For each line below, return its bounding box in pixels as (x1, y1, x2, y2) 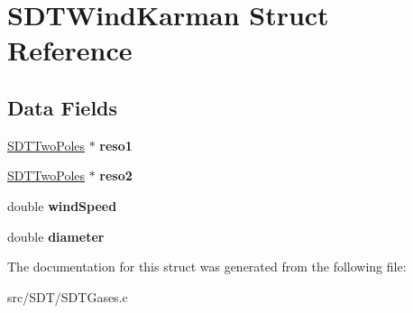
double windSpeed (7, 196, 117, 215)
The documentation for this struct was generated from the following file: (7, 257, 407, 276)
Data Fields (7, 93, 118, 121)
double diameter (7, 226, 105, 245)
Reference (7, 32, 133, 69)
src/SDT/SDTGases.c (7, 287, 128, 306)
